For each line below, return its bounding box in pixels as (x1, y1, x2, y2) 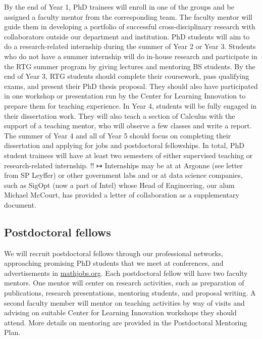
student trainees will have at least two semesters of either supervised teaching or (4, 150, 253, 160)
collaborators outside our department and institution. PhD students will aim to (4, 31, 250, 41)
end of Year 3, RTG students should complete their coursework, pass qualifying (4, 71, 249, 81)
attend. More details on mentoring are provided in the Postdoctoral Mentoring (4, 317, 247, 327)
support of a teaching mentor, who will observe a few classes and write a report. (4, 120, 252, 131)
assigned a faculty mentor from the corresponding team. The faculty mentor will (4, 11, 252, 22)
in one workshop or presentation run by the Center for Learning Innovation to (4, 90, 246, 101)
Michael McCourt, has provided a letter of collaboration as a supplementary (4, 189, 239, 200)
